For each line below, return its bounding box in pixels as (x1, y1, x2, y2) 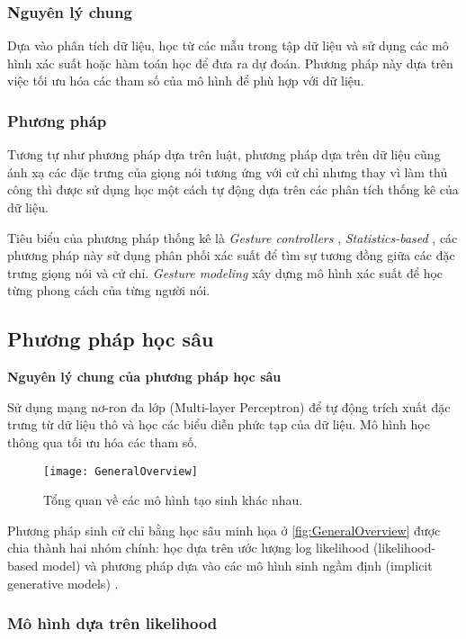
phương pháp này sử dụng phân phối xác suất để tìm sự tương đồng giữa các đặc (7, 246, 455, 265)
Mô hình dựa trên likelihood (7, 612, 218, 634)
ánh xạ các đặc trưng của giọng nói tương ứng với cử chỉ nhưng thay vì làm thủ (7, 162, 448, 181)
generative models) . (7, 573, 119, 592)
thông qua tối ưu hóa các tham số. (7, 432, 198, 451)
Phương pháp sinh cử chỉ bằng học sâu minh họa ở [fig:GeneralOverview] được (7, 520, 441, 539)
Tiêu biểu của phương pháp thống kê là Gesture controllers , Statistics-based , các (7, 228, 458, 247)
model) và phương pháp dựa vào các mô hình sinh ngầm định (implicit (41, 555, 433, 574)
